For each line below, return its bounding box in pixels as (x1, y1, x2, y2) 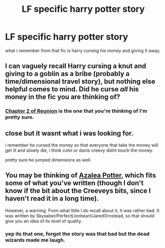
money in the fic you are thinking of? (5, 93, 120, 101)
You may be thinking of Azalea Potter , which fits (5, 171, 156, 180)
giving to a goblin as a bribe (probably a (5, 70, 130, 78)
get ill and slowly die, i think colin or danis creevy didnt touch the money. (5, 147, 154, 154)
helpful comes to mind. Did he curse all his (5, 85, 139, 93)
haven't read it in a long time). (5, 194, 99, 203)
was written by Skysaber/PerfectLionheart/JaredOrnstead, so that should (5, 212, 155, 218)
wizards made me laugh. (5, 236, 65, 243)
